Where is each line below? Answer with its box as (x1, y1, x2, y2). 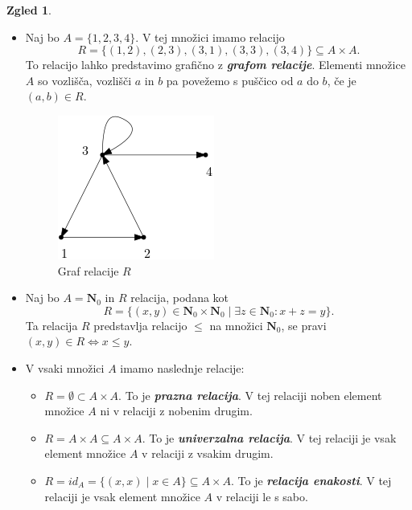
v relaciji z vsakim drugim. (142, 445, 274, 462)
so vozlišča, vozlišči (37, 71, 132, 88)
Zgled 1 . (6, 2, 52, 18)
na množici (209, 316, 263, 333)
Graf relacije (57, 262, 119, 279)
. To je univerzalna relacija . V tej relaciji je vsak (142, 429, 397, 446)
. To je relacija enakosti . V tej (231, 471, 392, 488)
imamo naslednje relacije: (120, 359, 245, 376)
